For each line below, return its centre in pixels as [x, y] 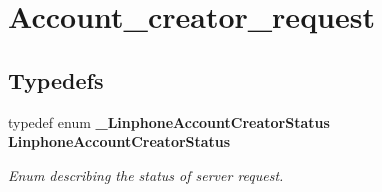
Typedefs [56, 79]
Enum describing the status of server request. [146, 174]
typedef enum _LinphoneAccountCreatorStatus [169, 121]
